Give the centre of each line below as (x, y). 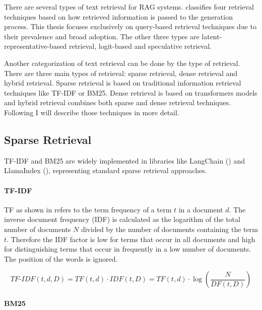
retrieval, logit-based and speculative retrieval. (140, 46)
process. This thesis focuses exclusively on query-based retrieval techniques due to (130, 26)
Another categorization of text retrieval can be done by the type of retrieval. (122, 63)
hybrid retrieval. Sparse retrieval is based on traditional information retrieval (123, 83)
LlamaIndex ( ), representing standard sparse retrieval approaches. (106, 170)
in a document (201, 209)
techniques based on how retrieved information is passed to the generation (118, 16)
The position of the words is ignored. (61, 258)
